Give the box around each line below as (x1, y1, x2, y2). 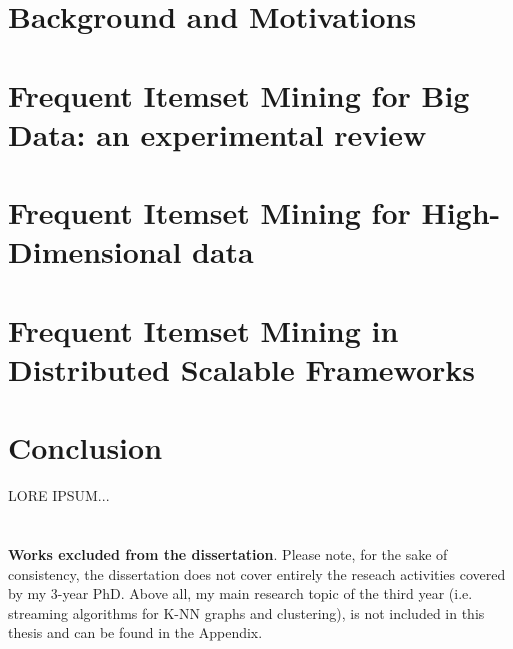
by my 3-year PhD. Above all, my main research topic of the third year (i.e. (8, 583, 473, 604)
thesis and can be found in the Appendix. (8, 622, 263, 643)
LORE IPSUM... (8, 485, 110, 506)
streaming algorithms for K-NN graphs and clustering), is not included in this (8, 602, 485, 623)
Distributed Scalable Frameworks (8, 348, 476, 389)
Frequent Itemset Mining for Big (8, 74, 470, 115)
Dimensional (8, 231, 182, 272)
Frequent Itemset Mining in (8, 309, 399, 350)
